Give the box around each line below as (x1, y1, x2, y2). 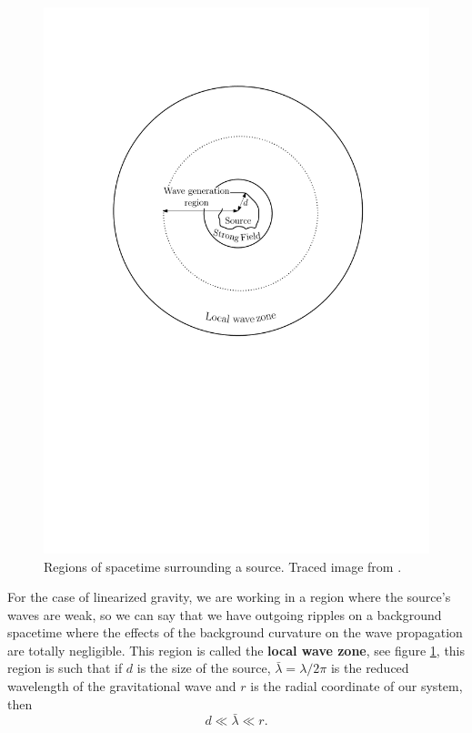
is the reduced (330, 658, 409, 677)
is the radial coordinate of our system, (250, 677, 463, 696)
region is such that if (7, 658, 123, 677)
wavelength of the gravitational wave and (7, 677, 236, 696)
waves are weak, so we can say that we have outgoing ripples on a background (7, 605, 442, 624)
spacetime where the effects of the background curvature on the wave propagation (7, 623, 463, 642)
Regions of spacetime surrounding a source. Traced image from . (44, 556, 402, 575)
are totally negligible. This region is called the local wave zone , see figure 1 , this (7, 640, 466, 659)
